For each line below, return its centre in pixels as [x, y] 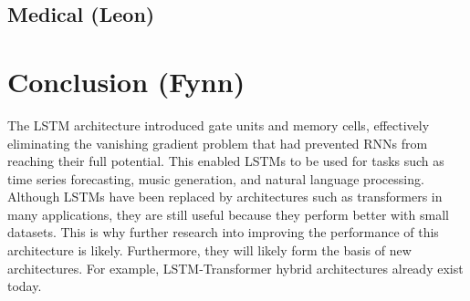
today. [25, 286]
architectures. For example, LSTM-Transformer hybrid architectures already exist [235, 268]
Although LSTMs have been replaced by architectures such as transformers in [225, 197]
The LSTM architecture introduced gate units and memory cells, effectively [219, 125]
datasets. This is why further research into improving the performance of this [223, 232]
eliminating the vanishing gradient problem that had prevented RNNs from [218, 143]
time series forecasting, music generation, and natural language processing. [216, 178]
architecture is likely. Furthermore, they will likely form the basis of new [209, 250]
